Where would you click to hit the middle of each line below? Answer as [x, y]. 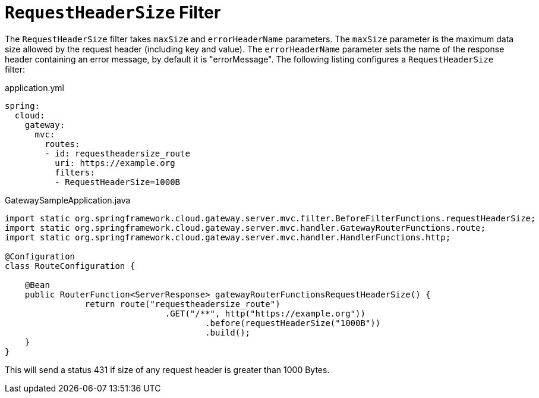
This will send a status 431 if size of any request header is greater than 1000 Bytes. [167, 369]
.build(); [228, 332]
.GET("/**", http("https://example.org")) [265, 313]
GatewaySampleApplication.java [68, 200]
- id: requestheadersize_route [117, 153]
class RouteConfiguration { [70, 266]
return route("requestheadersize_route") [182, 304]
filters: [75, 172]
